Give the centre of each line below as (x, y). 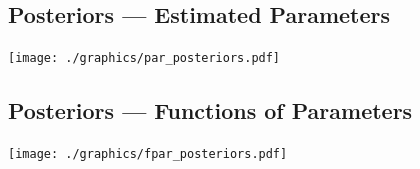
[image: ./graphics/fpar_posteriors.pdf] (148, 154)
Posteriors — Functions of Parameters (210, 110)
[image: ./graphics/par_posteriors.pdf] (144, 58)
